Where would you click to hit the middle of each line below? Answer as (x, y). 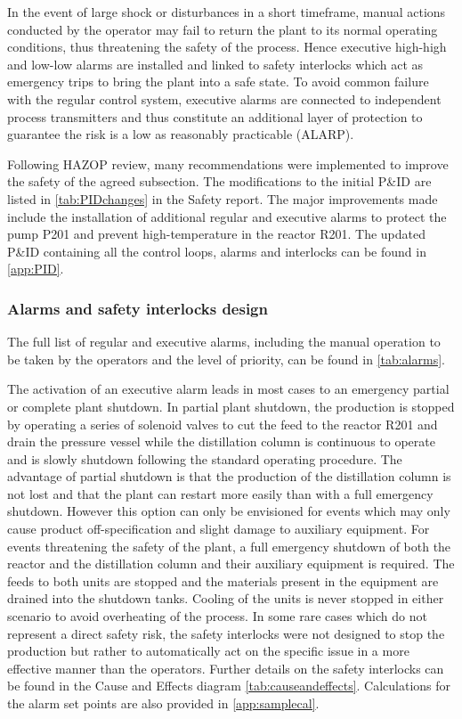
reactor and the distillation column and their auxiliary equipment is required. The (231, 564)
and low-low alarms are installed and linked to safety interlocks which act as (215, 64)
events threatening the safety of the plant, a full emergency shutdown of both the (229, 546)
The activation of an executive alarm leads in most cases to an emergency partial (228, 389)
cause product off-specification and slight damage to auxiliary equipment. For (219, 529)
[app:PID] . (36, 269)
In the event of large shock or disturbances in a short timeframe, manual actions (227, 12)
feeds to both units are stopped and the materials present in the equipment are (223, 580)
